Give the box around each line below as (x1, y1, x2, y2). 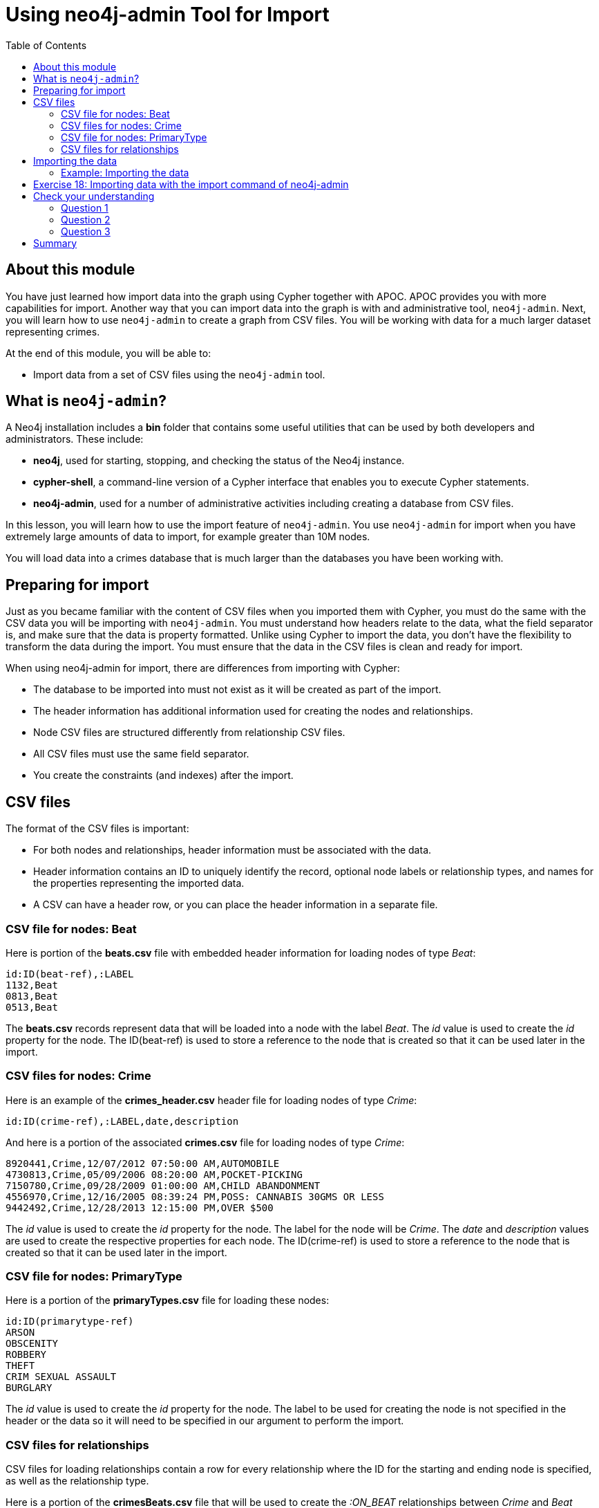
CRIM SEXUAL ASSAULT (6, 1371, 117, 1383)
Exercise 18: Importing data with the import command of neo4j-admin (33, 178, 349, 190)
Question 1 (61, 201, 108, 214)
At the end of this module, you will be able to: (6, 347, 211, 359)
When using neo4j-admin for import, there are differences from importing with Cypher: (6, 662, 400, 674)
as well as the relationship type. (6, 1475, 149, 1487)
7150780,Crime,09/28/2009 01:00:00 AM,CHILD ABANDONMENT (6, 1179, 321, 1191)
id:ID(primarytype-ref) (6, 1316, 134, 1327)
